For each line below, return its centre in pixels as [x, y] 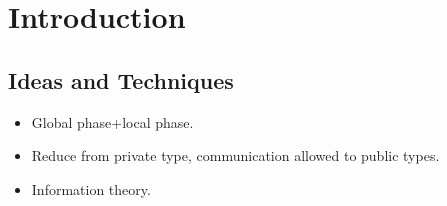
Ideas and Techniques [121, 79]
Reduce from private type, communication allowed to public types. [235, 155]
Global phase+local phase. [112, 121]
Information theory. [91, 188]
